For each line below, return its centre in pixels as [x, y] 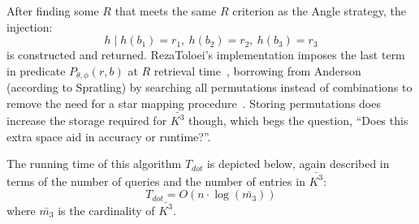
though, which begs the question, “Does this [298, 121]
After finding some [53, 11]
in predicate [36, 70]
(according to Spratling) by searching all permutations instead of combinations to [209, 87]
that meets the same [166, 11]
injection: [30, 26]
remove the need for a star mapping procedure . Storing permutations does [194, 103]
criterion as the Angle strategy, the [319, 11]
